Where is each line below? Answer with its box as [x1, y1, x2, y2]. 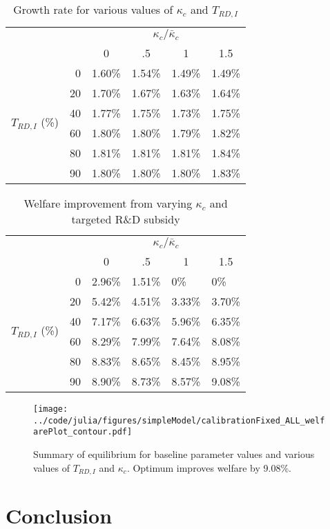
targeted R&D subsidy [71, 210, 180, 227]
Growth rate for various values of [13, 1, 173, 17]
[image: [33, 403, 68, 414]
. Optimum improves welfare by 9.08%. [126, 460, 292, 475]
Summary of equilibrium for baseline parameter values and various [33, 446, 315, 461]
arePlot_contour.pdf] [33, 427, 133, 437]
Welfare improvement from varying [23, 194, 193, 211]
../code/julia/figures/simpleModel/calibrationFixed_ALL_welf [33, 415, 325, 426]
